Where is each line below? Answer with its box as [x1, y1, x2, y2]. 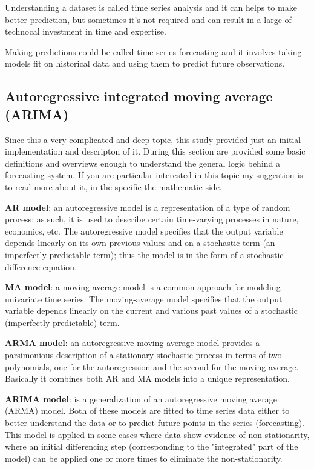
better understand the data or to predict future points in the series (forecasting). [5, 416, 304, 429]
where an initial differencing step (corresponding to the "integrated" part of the [5, 440, 298, 453]
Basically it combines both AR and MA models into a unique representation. [5, 372, 290, 385]
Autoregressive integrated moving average [5, 87, 273, 105]
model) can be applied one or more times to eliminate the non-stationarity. [5, 451, 283, 464]
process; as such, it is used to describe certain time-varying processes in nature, [5, 213, 299, 225]
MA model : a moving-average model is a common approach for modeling [5, 281, 281, 293]
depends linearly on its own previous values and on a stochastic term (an [5, 236, 275, 249]
